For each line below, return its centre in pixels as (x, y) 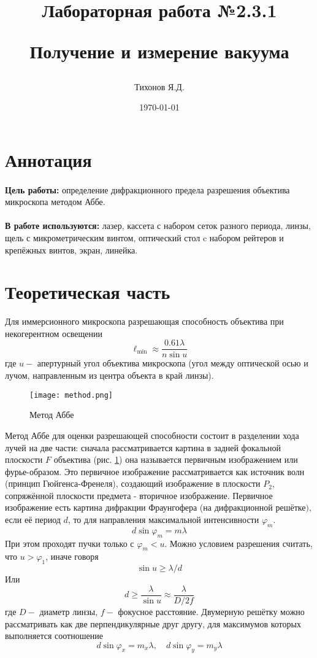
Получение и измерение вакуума (159, 51)
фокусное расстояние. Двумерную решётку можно (211, 611)
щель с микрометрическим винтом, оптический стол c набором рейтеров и (144, 237)
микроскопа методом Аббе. (55, 202)
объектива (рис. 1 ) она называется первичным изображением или (176, 459)
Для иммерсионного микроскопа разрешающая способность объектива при (144, 321)
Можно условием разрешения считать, (241, 543)
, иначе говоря (72, 556)
